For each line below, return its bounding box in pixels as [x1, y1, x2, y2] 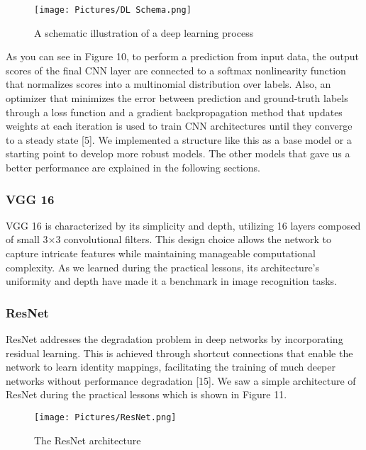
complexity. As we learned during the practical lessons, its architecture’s [6, 259, 320, 274]
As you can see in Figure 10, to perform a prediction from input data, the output [6, 49, 359, 64]
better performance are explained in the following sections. [6, 160, 260, 174]
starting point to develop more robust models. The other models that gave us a [6, 146, 350, 161]
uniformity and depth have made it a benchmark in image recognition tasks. [6, 274, 337, 288]
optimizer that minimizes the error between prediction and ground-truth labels [6, 91, 348, 106]
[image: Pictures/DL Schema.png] [34, 5, 192, 15]
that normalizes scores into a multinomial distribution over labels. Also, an [6, 77, 331, 91]
